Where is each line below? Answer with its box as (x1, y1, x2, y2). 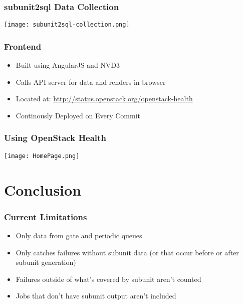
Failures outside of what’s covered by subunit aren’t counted (16, 273, 201, 284)
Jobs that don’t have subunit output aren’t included (16, 290, 176, 301)
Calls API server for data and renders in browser (16, 76, 166, 87)
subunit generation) (16, 257, 76, 267)
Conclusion (4, 179, 82, 200)
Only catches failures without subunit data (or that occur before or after (16, 247, 239, 257)
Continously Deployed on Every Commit (16, 110, 141, 120)
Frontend (4, 40, 42, 52)
